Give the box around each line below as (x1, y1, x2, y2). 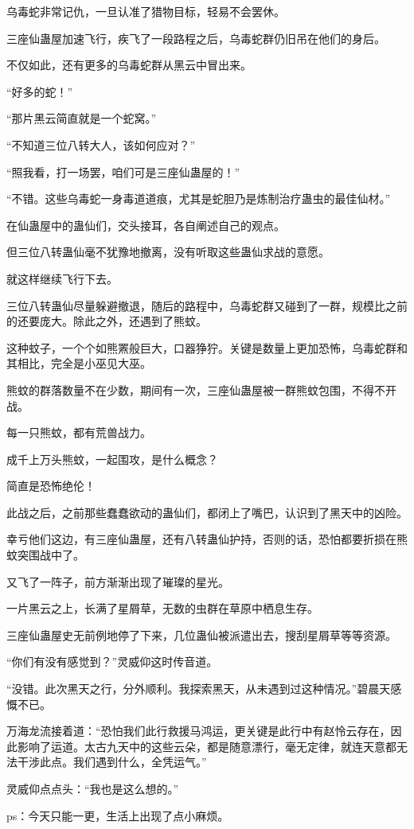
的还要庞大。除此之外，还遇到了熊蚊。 (6, 313, 207, 329)
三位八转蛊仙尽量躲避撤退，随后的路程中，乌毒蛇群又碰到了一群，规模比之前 (6, 297, 408, 313)
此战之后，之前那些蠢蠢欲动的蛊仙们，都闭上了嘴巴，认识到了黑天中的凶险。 (6, 504, 408, 520)
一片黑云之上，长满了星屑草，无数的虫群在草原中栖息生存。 (6, 600, 318, 617)
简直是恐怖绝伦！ (6, 477, 96, 494)
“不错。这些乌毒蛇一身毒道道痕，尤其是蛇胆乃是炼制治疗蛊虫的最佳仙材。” (6, 190, 391, 207)
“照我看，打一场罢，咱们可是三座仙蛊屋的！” (6, 163, 240, 180)
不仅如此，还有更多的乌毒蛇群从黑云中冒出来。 (6, 56, 252, 73)
